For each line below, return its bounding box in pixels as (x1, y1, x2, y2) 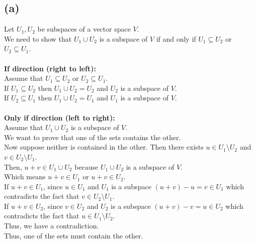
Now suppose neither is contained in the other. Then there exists (4, 142, 204, 152)
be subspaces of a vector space (37, 24, 131, 34)
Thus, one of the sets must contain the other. (4, 230, 143, 240)
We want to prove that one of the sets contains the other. (4, 132, 181, 142)
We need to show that (4, 33, 72, 44)
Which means (4, 171, 46, 182)
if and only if (156, 33, 196, 44)
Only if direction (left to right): (4, 112, 115, 123)
